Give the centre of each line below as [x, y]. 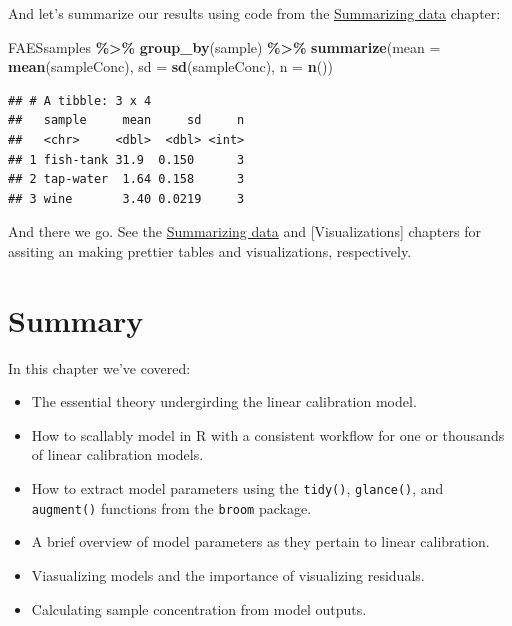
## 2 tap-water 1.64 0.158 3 [126, 179]
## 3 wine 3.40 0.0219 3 [126, 198]
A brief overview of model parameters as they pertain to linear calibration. [260, 541]
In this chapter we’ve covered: [99, 367]
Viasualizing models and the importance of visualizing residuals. [228, 574]
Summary [76, 319]
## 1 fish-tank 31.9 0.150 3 [126, 159]
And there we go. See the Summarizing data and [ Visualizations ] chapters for [244, 231]
